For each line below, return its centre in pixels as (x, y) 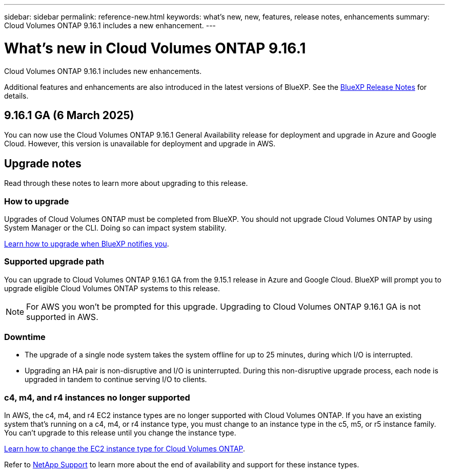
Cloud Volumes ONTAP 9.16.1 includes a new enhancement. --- (110, 25)
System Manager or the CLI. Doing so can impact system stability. (115, 228)
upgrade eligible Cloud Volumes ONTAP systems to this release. (112, 288)
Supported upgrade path (54, 262)
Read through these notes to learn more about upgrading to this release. (126, 183)
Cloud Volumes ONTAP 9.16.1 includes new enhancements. (103, 71)
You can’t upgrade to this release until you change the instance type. (120, 433)
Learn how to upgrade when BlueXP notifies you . (87, 243)
